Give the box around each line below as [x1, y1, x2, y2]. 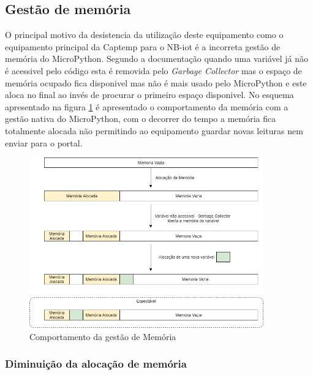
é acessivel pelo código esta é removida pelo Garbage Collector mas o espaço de [5, 64, 302, 77]
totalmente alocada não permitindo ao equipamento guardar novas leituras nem [5, 124, 303, 137]
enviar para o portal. [5, 136, 83, 149]
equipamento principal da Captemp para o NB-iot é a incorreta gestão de [5, 40, 281, 53]
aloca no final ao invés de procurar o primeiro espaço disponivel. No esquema [5, 88, 294, 101]
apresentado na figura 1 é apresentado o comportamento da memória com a [5, 100, 288, 113]
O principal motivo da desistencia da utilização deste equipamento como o [5, 28, 284, 41]
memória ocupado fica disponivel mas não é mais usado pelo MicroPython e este [5, 76, 307, 89]
